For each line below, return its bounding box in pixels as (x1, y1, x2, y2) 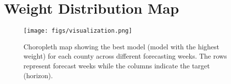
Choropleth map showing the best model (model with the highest (23, 41, 220, 51)
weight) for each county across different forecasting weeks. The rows (23, 51, 227, 61)
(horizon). (23, 70, 53, 80)
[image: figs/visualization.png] (23, 27, 132, 35)
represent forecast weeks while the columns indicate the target (23, 60, 210, 70)
